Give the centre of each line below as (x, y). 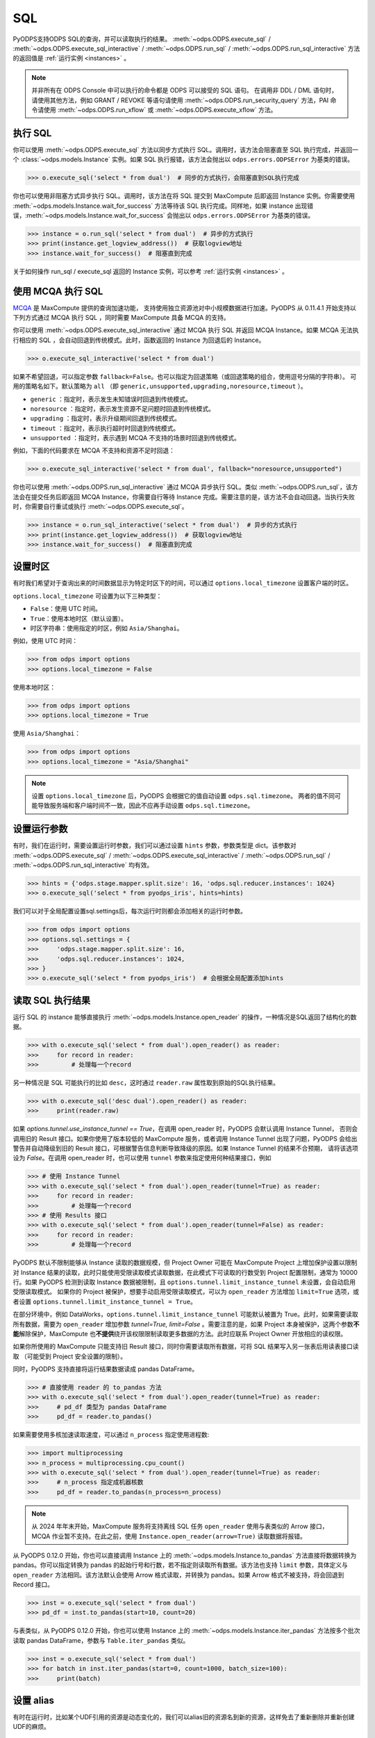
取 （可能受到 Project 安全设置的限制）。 (70, 1356)
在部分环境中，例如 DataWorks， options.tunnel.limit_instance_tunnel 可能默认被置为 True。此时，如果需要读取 (186, 1315)
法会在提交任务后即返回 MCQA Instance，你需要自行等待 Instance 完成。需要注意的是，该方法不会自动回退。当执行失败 (184, 496)
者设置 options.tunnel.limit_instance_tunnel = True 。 (105, 1301)
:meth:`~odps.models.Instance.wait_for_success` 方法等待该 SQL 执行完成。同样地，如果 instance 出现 (160, 206)
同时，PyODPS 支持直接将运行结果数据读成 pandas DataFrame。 (105, 1369)
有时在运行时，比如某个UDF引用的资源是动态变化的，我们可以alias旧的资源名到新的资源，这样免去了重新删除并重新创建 (184, 1717)
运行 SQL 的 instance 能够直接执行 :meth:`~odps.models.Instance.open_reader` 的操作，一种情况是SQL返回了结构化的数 (185, 1017)
